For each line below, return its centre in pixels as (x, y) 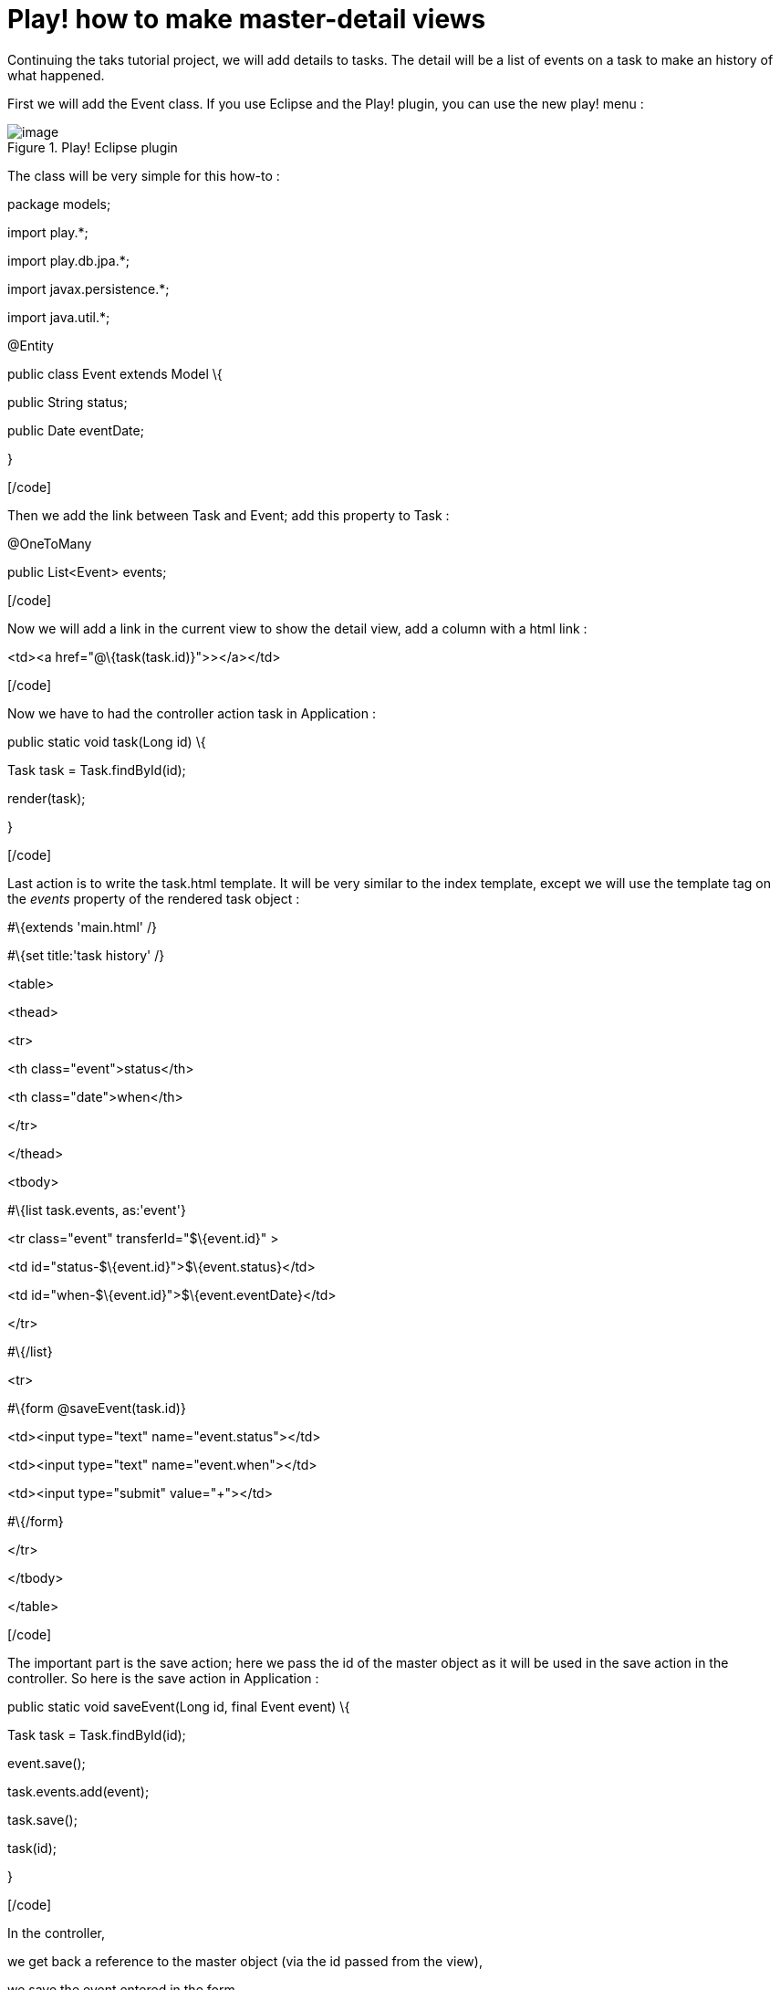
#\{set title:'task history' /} (86, 955)
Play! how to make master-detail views (247, 19)
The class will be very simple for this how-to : (144, 175)
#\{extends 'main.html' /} (82, 927)
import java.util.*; (59, 317)
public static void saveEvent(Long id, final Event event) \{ (179, 1706)
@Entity (31, 345)
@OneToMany (50, 543)
